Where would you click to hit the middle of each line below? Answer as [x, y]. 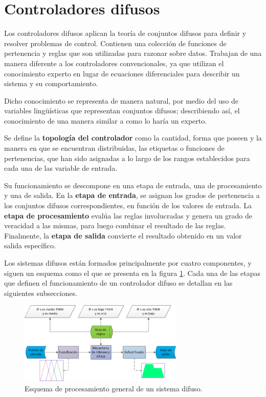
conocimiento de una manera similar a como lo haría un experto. [106, 120]
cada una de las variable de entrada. [61, 168]
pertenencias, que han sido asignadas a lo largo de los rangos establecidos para [127, 158]
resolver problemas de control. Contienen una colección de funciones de [115, 43]
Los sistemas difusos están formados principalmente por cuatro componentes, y [128, 263]
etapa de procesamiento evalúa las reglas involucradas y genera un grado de [128, 215]
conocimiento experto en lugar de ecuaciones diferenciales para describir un [122, 73]
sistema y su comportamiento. [51, 83]
